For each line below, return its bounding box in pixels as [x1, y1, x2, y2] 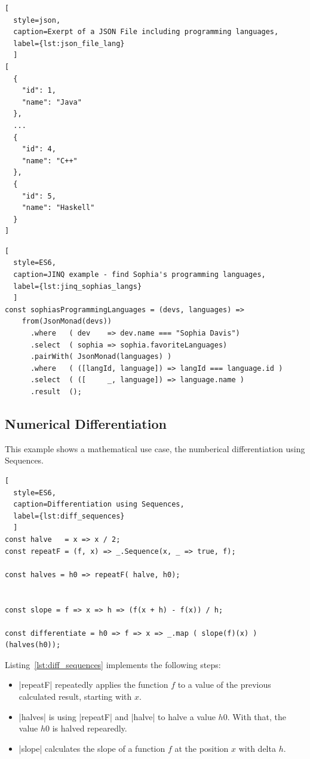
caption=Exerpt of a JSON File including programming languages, [13, 28, 279, 36]
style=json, [13, 16, 61, 25]
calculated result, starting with [19, 690, 132, 703]
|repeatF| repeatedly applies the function [19, 678, 168, 691]
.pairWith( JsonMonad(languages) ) [30, 352, 172, 361]
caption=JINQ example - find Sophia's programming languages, [13, 270, 266, 279]
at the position [174, 742, 229, 754]
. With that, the [227, 710, 287, 723]
